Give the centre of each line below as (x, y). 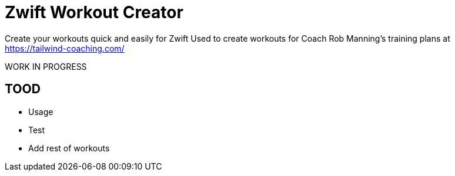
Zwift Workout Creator (94, 12)
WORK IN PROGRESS (46, 66)
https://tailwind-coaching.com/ (65, 48)
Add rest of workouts (69, 148)
